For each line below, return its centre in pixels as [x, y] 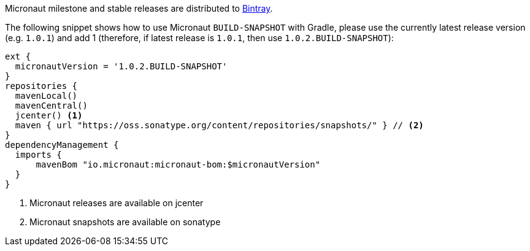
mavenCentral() [51, 106]
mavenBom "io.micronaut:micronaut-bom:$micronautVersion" [178, 164]
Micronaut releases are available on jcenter [117, 203]
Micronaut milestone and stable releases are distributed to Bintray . [139, 8]
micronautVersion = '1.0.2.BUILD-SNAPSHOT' [121, 66]
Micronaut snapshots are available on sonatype [125, 222]
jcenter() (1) [49, 115]
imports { [38, 155]
